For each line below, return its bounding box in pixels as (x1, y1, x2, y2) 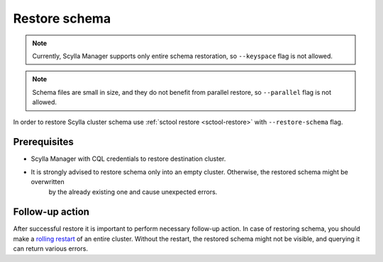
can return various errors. (13, 244, 89, 253)
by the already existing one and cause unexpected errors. (48, 188, 218, 196)
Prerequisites (13, 136, 74, 148)
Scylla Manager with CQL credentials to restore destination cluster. (30, 154, 226, 163)
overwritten (30, 178, 65, 186)
